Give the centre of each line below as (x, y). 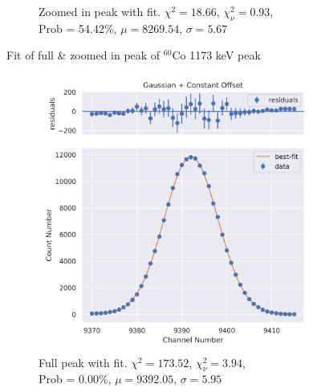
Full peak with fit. (83, 362)
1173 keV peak (225, 55)
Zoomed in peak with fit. (100, 11)
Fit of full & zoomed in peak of (83, 55)
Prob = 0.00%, (75, 379)
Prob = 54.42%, (78, 28)
